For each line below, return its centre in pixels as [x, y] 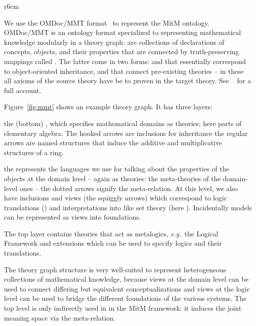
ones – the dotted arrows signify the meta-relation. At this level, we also [129, 188]
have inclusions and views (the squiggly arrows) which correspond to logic [116, 198]
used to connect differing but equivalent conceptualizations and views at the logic [127, 288]
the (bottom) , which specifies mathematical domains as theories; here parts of [123, 123]
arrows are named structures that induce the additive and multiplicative [113, 143]
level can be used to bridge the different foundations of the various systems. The [125, 298]
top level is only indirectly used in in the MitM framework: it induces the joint [123, 308]
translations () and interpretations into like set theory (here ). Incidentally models [128, 207]
